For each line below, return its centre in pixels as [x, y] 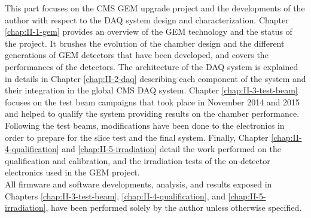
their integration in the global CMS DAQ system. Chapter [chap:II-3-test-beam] [151, 90]
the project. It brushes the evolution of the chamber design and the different [145, 43]
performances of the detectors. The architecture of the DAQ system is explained [152, 66]
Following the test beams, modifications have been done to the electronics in [145, 125]
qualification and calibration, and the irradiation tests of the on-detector [138, 160]
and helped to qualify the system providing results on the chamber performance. [152, 113]
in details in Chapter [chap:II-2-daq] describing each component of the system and [155, 78]
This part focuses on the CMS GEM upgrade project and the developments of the [155, 8]
